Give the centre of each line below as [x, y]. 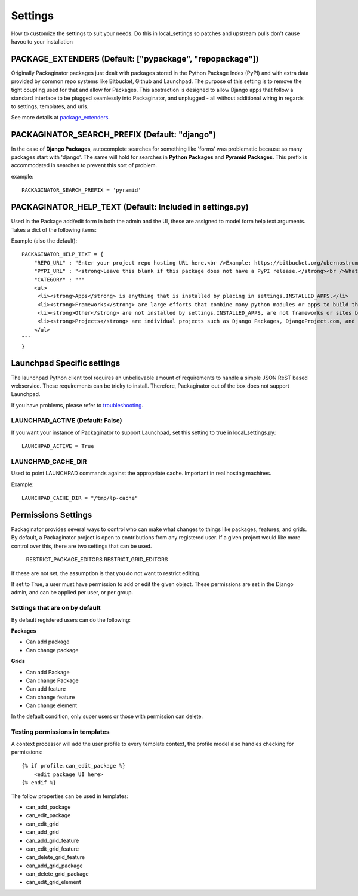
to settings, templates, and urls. [50, 106]
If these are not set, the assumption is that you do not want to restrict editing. [106, 573]
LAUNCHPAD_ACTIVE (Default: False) [67, 421]
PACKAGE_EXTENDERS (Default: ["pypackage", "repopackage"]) [135, 59]
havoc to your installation [42, 41]
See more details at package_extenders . [61, 117]
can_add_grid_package [54, 866]
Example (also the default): [44, 240]
